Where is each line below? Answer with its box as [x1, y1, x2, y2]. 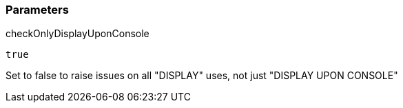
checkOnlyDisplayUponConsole [6, 28, 149, 40]
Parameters [6, 3, 69, 17]
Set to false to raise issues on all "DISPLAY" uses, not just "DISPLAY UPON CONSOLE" [6, 69, 398, 82]
